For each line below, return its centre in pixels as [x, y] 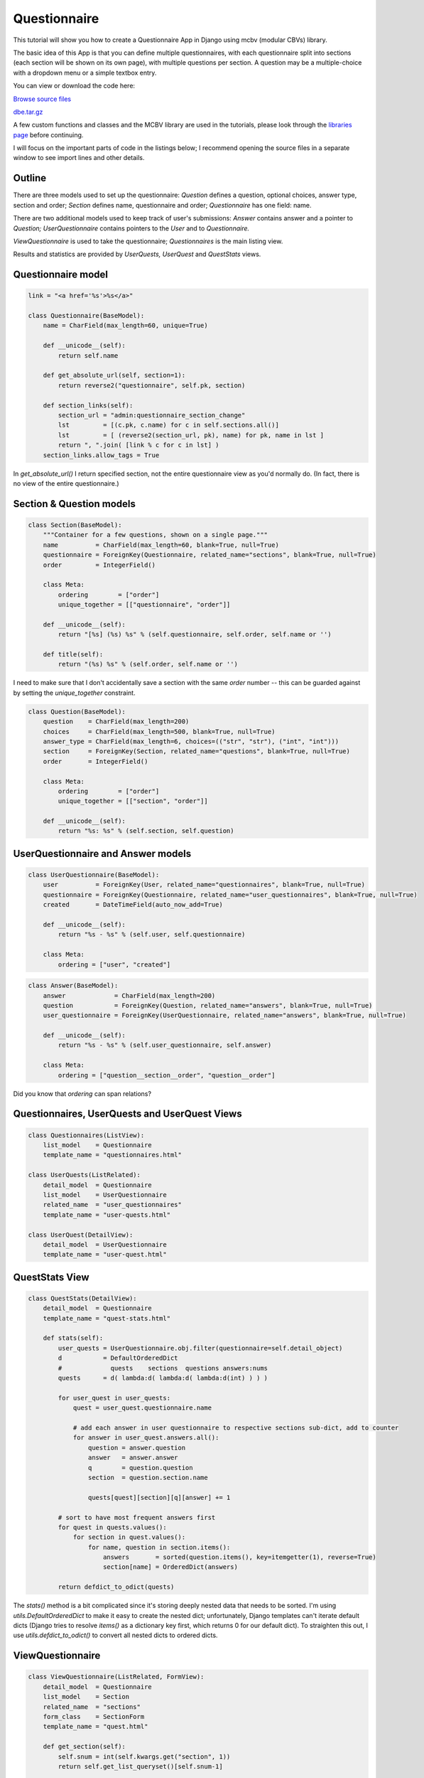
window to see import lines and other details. [79, 158]
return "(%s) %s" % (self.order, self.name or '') [148, 664]
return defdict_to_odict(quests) [116, 1587]
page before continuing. [48, 134]
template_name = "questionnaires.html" [113, 1155]
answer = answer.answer [133, 1458]
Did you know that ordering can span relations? [82, 1093]
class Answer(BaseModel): [73, 986]
